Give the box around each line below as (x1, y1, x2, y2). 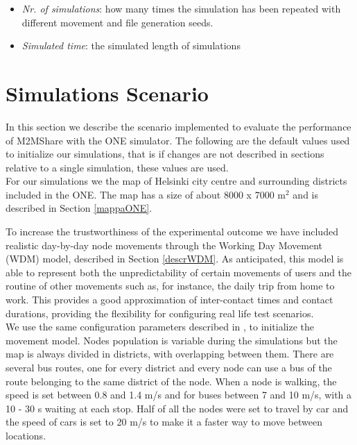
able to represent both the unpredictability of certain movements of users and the (6, 265, 352, 279)
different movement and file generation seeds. (21, 15, 214, 29)
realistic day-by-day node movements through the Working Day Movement (6, 237, 323, 252)
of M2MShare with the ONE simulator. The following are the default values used (6, 133, 350, 147)
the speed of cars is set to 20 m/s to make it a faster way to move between (6, 414, 322, 429)
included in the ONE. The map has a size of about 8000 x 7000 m (6, 187, 286, 201)
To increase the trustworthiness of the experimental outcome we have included (6, 224, 338, 239)
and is (293, 187, 318, 201)
